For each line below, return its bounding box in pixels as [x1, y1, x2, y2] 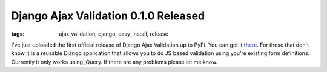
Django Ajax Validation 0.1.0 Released [11, 9, 205, 22]
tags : [11, 30, 25, 38]
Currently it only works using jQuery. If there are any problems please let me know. [11, 58, 218, 65]
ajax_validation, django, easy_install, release [59, 30, 169, 38]
